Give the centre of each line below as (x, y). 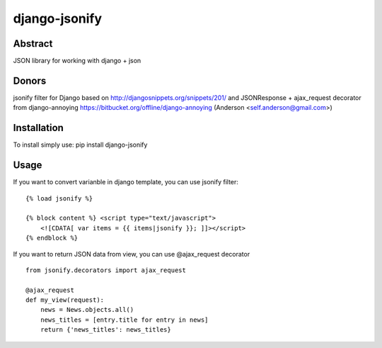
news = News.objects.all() (87, 310)
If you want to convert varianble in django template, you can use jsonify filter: (126, 182)
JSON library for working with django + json (77, 61)
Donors (30, 80)
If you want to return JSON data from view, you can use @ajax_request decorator (132, 254)
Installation (38, 128)
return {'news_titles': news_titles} (105, 330)
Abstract (33, 44)
